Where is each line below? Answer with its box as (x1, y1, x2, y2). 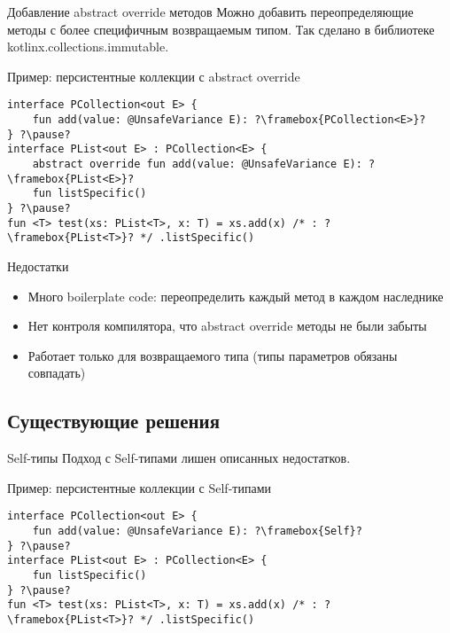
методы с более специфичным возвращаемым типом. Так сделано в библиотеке (7, 20, 435, 38)
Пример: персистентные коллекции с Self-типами (7, 478, 271, 496)
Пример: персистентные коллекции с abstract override (7, 66, 300, 85)
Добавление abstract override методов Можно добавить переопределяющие (7, 3, 414, 20)
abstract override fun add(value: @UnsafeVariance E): (32, 158, 362, 170)
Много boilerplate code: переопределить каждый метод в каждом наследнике (27, 286, 444, 305)
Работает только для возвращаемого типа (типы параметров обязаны (27, 346, 398, 364)
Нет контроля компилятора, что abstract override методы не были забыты (27, 316, 427, 335)
